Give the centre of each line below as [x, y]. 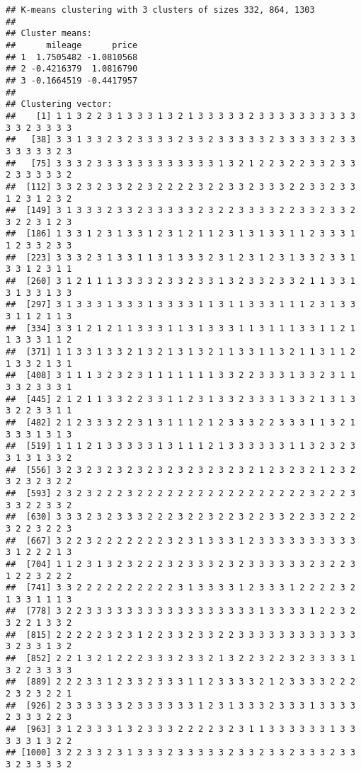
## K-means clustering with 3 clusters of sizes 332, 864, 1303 [160, 10]
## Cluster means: [49, 34]
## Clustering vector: [59, 104]
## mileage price [72, 45]
